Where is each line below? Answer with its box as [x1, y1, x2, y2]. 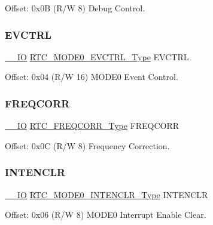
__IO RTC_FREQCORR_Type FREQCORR [5, 119, 179, 132]
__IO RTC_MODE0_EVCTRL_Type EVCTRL [5, 50, 189, 63]
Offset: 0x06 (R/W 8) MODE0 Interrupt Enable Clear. [5, 208, 206, 221]
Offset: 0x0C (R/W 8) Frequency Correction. [5, 139, 170, 152]
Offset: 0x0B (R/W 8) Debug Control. [5, 2, 145, 14]
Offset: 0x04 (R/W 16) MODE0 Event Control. [5, 70, 178, 83]
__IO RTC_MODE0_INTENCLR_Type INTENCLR [5, 188, 208, 201]
